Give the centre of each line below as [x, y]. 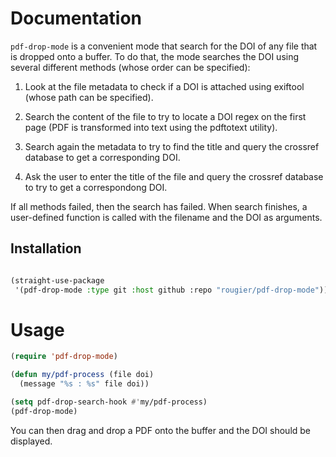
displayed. [31, 441]
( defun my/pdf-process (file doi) [82, 375]
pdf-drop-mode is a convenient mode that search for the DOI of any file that [164, 46]
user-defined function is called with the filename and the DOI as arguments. [166, 217]
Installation [46, 248]
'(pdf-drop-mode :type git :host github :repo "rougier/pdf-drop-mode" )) [171, 290]
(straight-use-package [57, 280]
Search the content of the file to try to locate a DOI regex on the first [165, 116]
